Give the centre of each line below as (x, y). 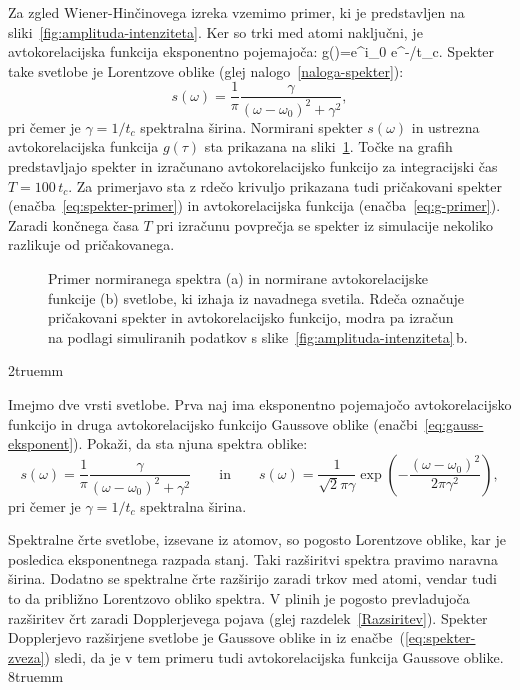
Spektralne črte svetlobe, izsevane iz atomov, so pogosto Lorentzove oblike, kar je (257, 539)
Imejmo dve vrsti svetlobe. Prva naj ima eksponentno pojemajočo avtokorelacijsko (260, 403)
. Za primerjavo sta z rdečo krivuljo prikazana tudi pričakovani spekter (285, 185)
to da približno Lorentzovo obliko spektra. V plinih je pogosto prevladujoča (239, 598)
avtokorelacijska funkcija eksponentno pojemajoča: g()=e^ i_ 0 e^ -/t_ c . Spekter (251, 51)
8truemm (36, 676)
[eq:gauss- (454, 423)
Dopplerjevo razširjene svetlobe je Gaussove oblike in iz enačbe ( (206, 637)
